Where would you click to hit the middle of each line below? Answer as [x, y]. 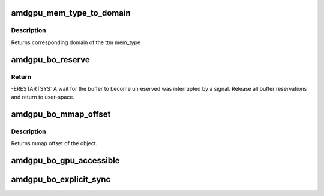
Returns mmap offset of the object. [54, 143]
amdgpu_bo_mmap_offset [61, 114]
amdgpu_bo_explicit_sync [61, 180]
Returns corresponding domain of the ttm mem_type [76, 42]
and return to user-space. [43, 97]
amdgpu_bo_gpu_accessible [65, 160]
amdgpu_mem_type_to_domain [71, 13]
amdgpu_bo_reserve [50, 59]
